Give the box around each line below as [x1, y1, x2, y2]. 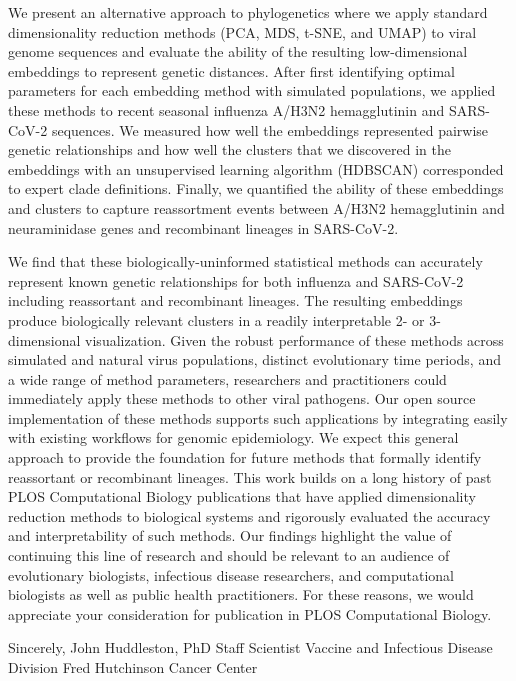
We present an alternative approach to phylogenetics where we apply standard [8, 2, 488, 22]
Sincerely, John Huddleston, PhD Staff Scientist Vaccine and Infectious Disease [8, 637, 493, 658]
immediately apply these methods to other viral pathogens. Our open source [8, 388, 476, 409]
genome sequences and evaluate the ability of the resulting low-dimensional [8, 41, 468, 62]
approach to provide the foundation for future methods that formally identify [8, 447, 482, 468]
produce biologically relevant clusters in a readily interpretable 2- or [8, 309, 425, 330]
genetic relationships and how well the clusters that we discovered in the [8, 139, 452, 160]
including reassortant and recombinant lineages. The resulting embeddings [8, 290, 463, 311]
